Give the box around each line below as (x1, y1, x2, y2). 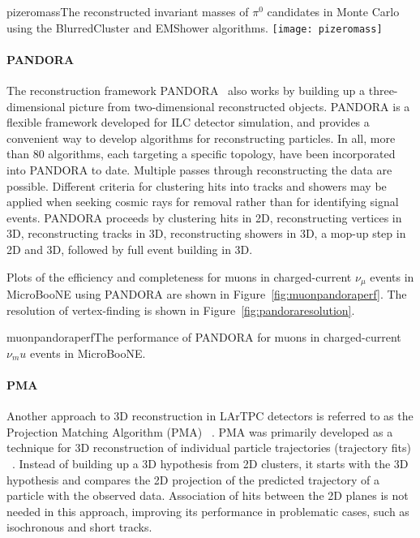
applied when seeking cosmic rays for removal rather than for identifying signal (6, 193, 399, 210)
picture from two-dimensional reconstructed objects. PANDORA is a (69, 97, 410, 114)
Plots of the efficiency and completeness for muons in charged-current (6, 268, 352, 285)
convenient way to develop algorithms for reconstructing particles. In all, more (6, 129, 396, 146)
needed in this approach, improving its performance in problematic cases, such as (6, 502, 409, 519)
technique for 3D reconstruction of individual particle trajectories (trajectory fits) (6, 439, 411, 456)
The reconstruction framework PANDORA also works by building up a (6, 82, 366, 99)
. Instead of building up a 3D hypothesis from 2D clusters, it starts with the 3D (12, 454, 409, 471)
